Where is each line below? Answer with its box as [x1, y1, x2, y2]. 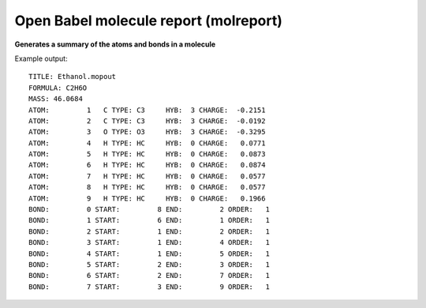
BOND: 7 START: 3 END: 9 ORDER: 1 [28, 282, 270, 291]
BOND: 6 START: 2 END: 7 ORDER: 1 [28, 271, 270, 280]
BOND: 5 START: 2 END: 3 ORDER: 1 [28, 260, 270, 269]
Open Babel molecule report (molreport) [14, 12, 283, 29]
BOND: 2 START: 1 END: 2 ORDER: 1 [28, 227, 270, 236]
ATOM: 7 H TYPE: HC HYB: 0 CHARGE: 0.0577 [28, 171, 266, 181]
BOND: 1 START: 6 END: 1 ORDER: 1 [28, 216, 270, 225]
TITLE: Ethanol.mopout [28, 72, 117, 81]
